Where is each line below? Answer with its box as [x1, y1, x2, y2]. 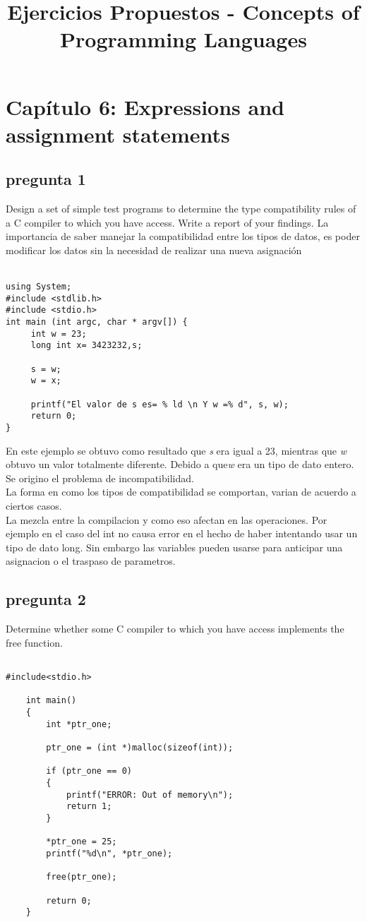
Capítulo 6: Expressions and [6, 92, 284, 121]
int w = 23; [30, 328, 87, 339]
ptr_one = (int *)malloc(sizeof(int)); [46, 742, 234, 753]
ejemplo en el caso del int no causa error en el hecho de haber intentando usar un [6, 526, 358, 541]
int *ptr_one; [46, 719, 112, 729]
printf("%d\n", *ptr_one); [46, 848, 173, 858]
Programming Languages [60, 25, 307, 54]
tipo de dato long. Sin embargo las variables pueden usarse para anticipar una [6, 539, 343, 554]
